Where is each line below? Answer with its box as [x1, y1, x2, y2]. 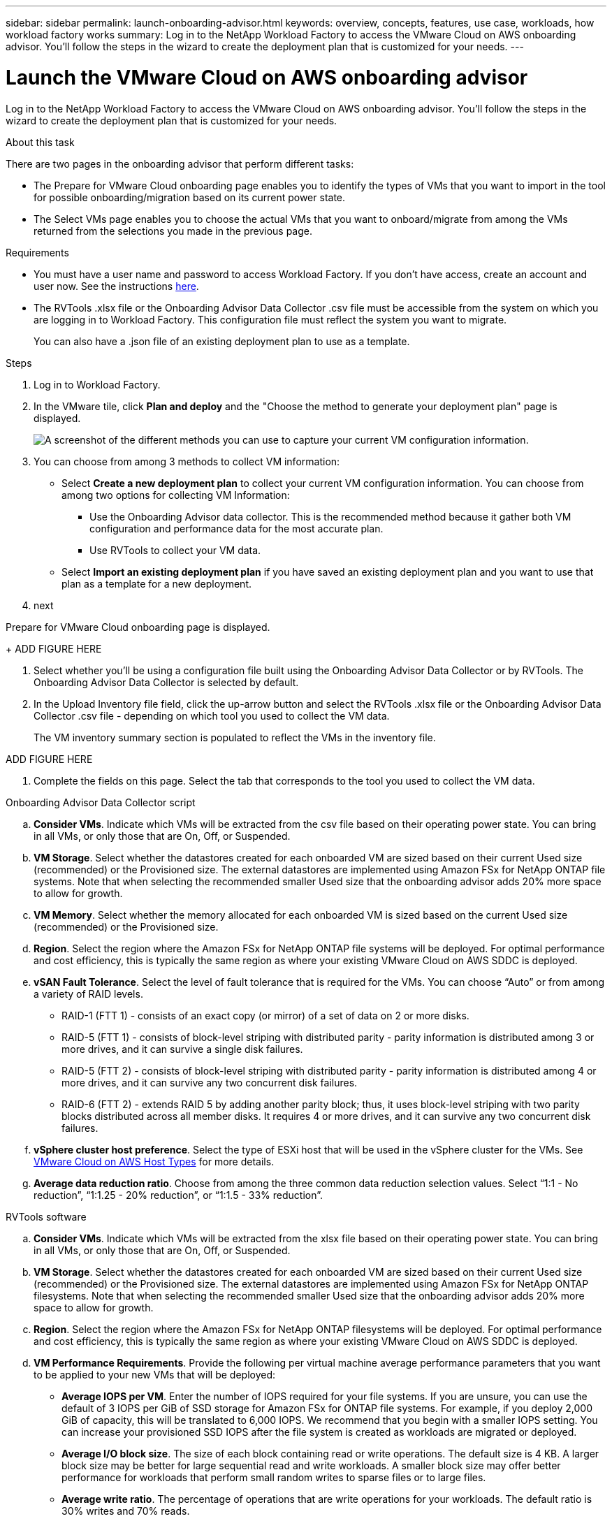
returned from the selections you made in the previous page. [34, 224, 312, 237]
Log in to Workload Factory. [34, 378, 161, 391]
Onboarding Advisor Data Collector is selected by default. [34, 676, 299, 688]
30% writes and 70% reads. [61, 1504, 190, 1517]
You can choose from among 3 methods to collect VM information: [34, 455, 340, 467]
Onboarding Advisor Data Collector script [6, 796, 196, 808]
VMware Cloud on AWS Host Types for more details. [34, 1155, 275, 1167]
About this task [6, 136, 75, 148]
